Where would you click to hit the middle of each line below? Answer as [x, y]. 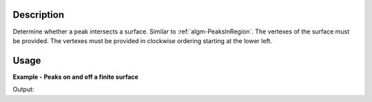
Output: [23, 90]
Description [39, 15]
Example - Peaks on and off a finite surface [76, 77]
